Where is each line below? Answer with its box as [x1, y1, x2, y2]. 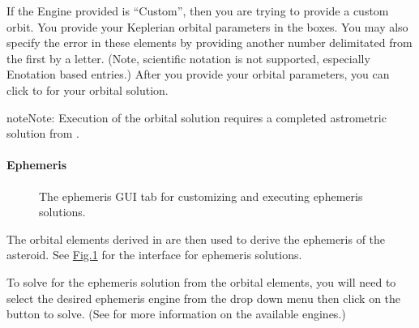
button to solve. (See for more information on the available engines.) [6, 305, 346, 322]
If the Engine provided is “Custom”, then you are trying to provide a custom [6, 2, 389, 19]
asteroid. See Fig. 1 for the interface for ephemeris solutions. [6, 246, 302, 263]
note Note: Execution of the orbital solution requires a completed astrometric [6, 109, 387, 126]
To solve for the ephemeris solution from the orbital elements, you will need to [6, 273, 396, 290]
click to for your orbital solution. [6, 81, 169, 98]
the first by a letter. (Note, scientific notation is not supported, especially [6, 49, 370, 66]
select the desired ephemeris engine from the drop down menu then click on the [6, 289, 401, 306]
